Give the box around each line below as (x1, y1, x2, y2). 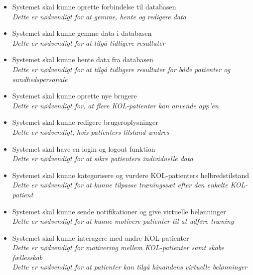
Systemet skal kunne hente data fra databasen (12, 54, 153, 65)
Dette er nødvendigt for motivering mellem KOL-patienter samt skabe (12, 242, 224, 253)
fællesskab (12, 252, 43, 262)
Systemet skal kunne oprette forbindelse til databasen (12, 1, 176, 11)
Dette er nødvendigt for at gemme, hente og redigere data (12, 11, 186, 21)
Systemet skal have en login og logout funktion (12, 143, 155, 154)
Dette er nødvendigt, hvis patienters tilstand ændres (12, 126, 169, 137)
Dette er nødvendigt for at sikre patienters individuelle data (12, 153, 193, 164)
